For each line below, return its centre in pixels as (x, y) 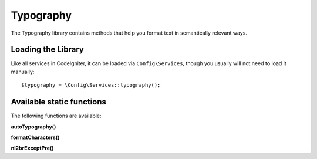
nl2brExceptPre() (32, 148)
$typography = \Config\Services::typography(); (91, 85)
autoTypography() (33, 127)
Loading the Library (48, 50)
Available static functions (59, 102)
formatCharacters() (35, 137)
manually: (23, 72)
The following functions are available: (56, 116)
